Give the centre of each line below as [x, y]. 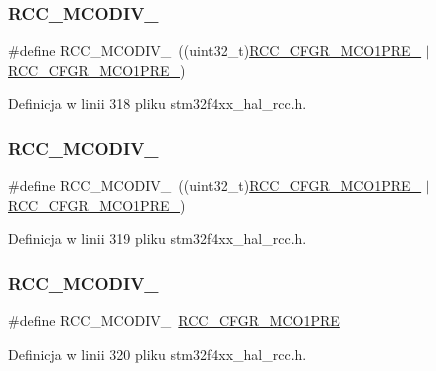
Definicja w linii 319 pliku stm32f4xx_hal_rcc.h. [157, 238]
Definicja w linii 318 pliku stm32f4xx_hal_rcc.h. [157, 103]
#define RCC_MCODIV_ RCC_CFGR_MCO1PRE [174, 320]
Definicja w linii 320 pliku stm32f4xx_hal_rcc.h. [157, 353]
